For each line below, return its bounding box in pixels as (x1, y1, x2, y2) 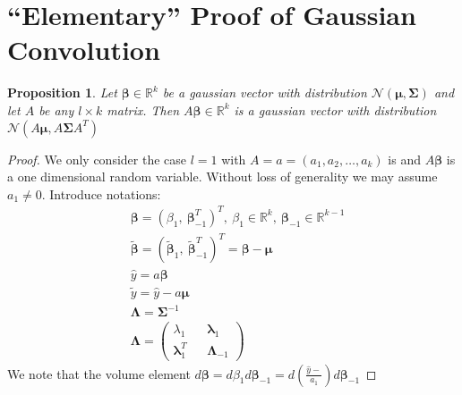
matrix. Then (107, 100, 180, 119)
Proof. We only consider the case (7, 149, 187, 168)
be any (38, 100, 74, 119)
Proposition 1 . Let (7, 83, 117, 102)
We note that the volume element (7, 364, 191, 382)
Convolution (7, 31, 160, 68)
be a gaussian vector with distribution (162, 83, 367, 102)
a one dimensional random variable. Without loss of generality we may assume (7, 167, 438, 186)
